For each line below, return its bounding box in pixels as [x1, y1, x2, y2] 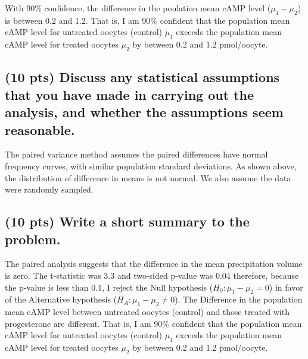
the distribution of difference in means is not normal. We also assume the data [5, 171, 291, 184]
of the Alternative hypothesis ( [5, 293, 117, 306]
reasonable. [5, 120, 75, 138]
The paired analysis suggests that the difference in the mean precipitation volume [5, 257, 303, 270]
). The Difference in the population [175, 293, 303, 306]
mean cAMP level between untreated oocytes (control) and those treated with [5, 306, 290, 318]
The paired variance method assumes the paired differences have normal [5, 148, 268, 160]
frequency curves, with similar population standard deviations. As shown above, [5, 159, 297, 172]
